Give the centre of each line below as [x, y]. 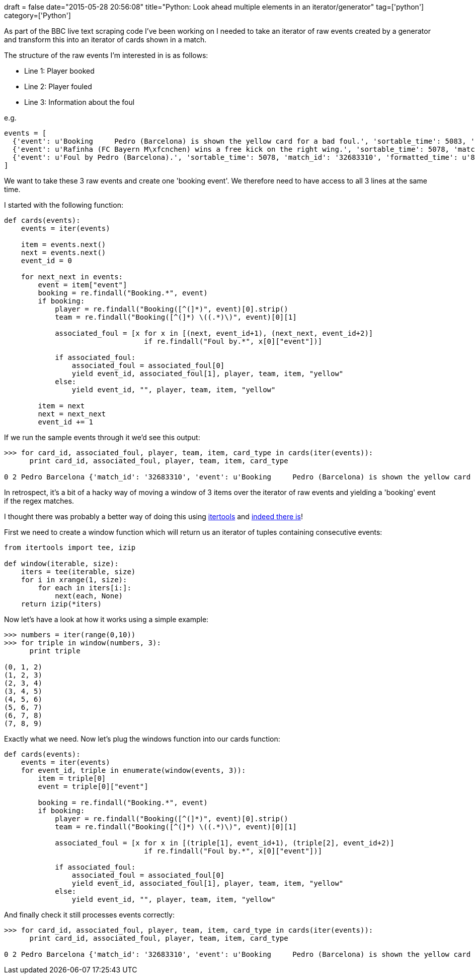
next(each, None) [89, 596]
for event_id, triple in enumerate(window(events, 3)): [133, 770]
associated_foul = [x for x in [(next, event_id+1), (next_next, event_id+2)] [214, 333]
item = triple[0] [72, 778]
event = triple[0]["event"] [93, 786]
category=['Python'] [37, 15]
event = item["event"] [83, 285]
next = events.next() [63, 253]
